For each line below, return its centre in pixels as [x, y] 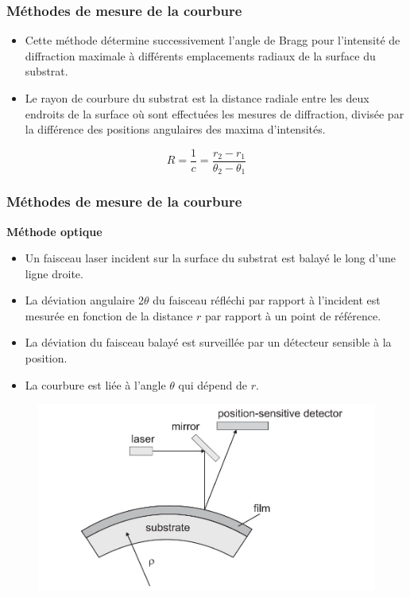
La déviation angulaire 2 [84, 300]
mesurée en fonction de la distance [109, 315]
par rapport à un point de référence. [293, 315]
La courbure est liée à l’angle [95, 384]
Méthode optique [54, 231]
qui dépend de [213, 384]
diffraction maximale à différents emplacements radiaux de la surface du [200, 55]
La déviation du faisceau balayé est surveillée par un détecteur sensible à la [208, 342]
